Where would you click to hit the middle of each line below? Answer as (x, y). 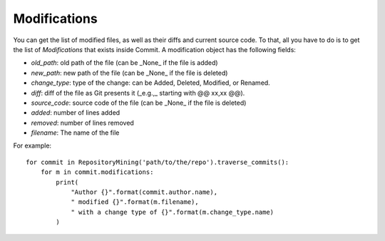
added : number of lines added (76, 113)
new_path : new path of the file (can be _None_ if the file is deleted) (129, 73)
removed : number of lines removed (83, 123)
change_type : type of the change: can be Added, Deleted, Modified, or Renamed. (150, 83)
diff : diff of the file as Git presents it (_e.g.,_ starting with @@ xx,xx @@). (138, 93)
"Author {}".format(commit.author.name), (144, 192)
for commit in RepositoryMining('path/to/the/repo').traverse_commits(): (158, 162)
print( (67, 182)
